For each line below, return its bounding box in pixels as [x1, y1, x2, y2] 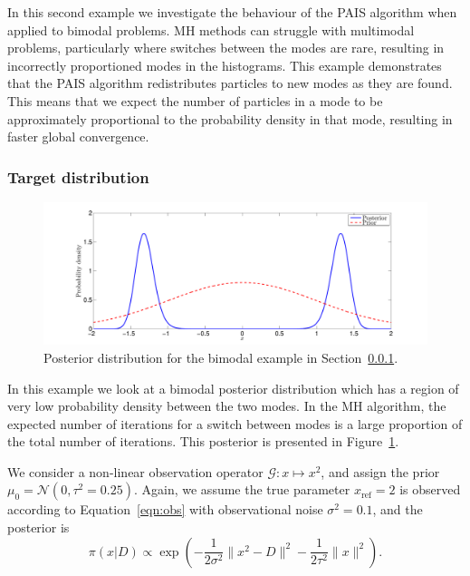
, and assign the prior [321, 462, 440, 481]
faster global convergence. [7, 127, 149, 146]
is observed [399, 480, 461, 499]
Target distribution [7, 165, 149, 188]
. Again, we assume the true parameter [133, 480, 350, 499]
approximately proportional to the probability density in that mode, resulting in [7, 109, 453, 128]
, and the [372, 500, 423, 519]
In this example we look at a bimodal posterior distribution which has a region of [7, 378, 459, 397]
